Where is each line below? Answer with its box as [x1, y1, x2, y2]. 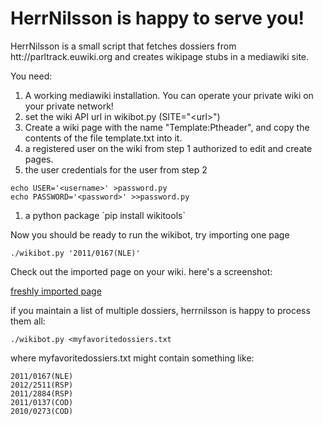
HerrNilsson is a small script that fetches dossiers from [10, 40, 237, 52]
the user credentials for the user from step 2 [24, 163, 208, 176]
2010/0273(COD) [10, 406, 74, 416]
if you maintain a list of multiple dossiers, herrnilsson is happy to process [10, 304, 311, 316]
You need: [10, 70, 53, 82]
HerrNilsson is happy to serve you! [10, 7, 305, 30]
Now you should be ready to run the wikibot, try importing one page [10, 228, 290, 241]
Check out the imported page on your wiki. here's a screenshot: [10, 265, 273, 277]
